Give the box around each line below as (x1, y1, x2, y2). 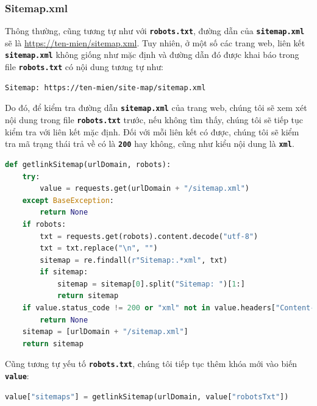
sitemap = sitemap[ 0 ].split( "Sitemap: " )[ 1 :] (57, 279, 245, 288)
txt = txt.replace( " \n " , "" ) (40, 244, 158, 253)
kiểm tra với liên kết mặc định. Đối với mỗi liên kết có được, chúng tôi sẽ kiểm (5, 125, 299, 138)
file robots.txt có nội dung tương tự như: (5, 60, 163, 73)
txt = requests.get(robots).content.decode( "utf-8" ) (40, 232, 258, 241)
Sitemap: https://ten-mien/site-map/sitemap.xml (5, 83, 206, 92)
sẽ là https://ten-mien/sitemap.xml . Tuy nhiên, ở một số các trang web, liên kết (5, 36, 305, 49)
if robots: (22, 219, 66, 229)
